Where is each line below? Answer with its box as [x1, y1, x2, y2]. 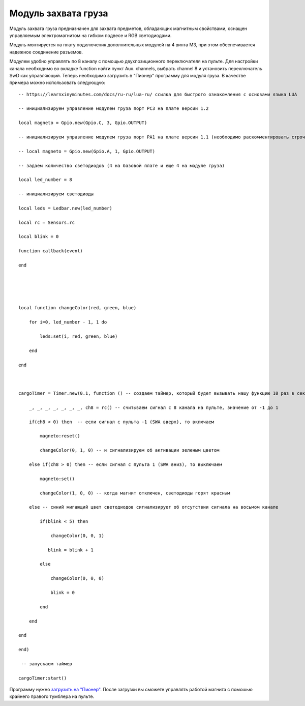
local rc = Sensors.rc [18, 219, 75, 225]
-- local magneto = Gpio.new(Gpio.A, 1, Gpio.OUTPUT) [18, 148, 155, 154]
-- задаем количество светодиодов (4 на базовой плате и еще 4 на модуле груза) [18, 163, 225, 168]
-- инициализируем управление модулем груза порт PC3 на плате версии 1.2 [18, 106, 209, 111]
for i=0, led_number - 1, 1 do [28, 319, 107, 325]
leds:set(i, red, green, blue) [40, 333, 118, 339]
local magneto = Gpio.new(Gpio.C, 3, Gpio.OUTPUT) [18, 120, 147, 126]
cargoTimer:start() [18, 675, 67, 681]
